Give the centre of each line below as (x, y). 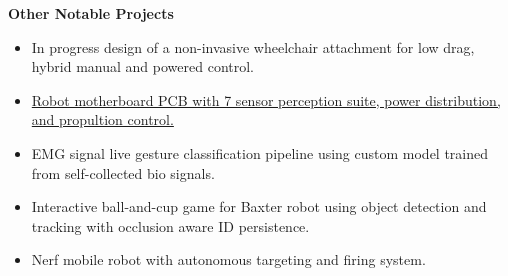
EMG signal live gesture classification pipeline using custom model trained (260, 152)
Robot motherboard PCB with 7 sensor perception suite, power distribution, (266, 99)
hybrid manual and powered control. (143, 66)
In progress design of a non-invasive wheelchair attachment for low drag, (253, 46)
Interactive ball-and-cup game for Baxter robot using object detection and (259, 206)
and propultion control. (102, 119)
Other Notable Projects (91, 13)
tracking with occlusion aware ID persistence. (170, 225)
